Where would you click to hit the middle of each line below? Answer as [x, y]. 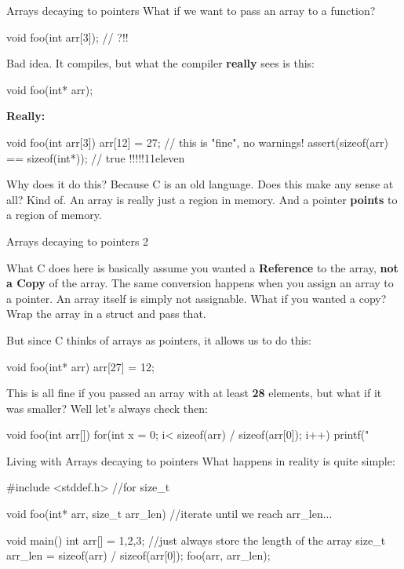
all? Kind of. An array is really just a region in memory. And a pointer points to [202, 199]
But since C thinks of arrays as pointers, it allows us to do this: [159, 339]
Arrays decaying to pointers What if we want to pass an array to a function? [191, 10]
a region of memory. [54, 215]
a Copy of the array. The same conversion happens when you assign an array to [200, 283]
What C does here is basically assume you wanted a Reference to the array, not [202, 267]
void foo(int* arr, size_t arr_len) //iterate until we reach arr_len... [169, 514]
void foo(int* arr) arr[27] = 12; [80, 366]
